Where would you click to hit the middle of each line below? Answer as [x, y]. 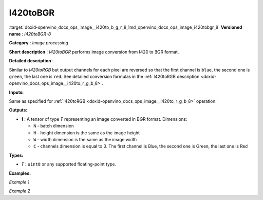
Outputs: [18, 110]
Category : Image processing [38, 43]
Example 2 [20, 191]
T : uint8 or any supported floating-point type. [69, 164]
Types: [16, 155]
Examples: [20, 173]
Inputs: [16, 92]
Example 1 [19, 182]
